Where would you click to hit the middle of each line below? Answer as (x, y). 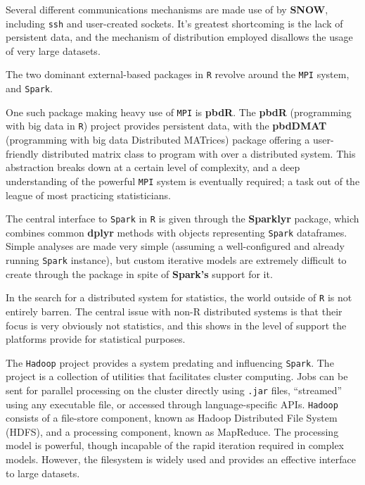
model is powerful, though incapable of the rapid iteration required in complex (175, 445)
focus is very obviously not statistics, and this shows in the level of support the (176, 325)
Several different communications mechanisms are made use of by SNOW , (167, 9)
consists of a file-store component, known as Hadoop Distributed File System (172, 418)
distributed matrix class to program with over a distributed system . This (199, 153)
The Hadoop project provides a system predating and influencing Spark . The (170, 362)
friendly (22, 153)
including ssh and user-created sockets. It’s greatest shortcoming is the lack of (174, 23)
